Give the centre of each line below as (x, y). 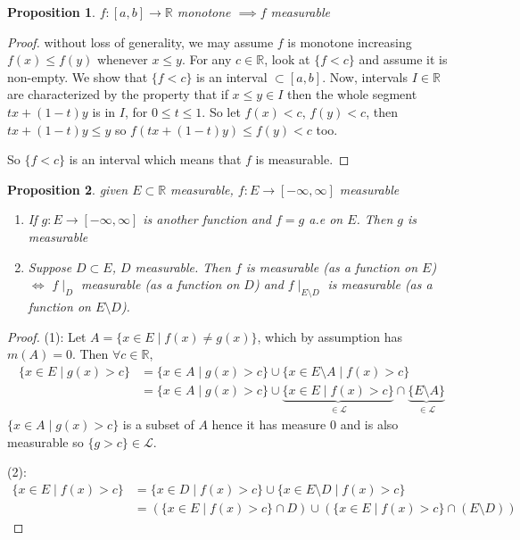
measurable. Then (183, 266)
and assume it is (403, 59)
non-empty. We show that (78, 76)
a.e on (326, 219)
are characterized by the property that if (118, 94)
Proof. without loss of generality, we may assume (140, 42)
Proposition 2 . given (68, 189)
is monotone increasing (350, 42)
